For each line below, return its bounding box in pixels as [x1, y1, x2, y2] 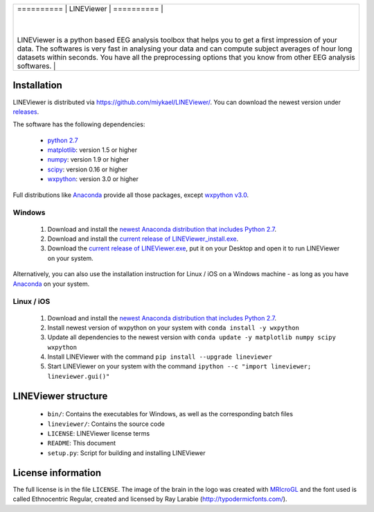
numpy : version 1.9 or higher [47, 155, 130, 164]
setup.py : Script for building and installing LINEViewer [47, 448, 206, 457]
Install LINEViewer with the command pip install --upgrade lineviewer [47, 352, 273, 361]
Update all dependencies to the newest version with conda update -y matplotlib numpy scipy [47, 333, 336, 341]
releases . [12, 108, 39, 116]
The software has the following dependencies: [12, 120, 145, 128]
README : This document [47, 439, 116, 447]
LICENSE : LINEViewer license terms [47, 429, 150, 438]
